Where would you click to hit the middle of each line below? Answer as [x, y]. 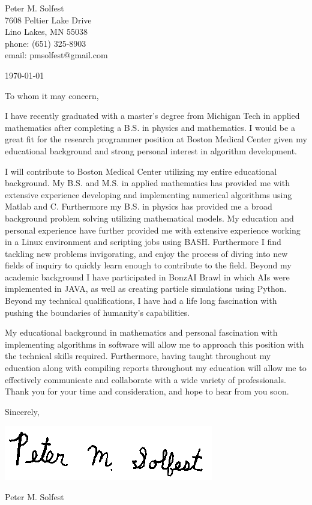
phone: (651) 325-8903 [46, 43]
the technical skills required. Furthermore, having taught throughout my [138, 356]
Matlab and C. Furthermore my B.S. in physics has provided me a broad [139, 206]
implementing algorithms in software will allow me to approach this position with [154, 344]
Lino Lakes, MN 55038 [46, 32]
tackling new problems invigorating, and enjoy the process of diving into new [146, 253]
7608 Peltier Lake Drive [48, 20]
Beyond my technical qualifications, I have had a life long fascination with [141, 301]
